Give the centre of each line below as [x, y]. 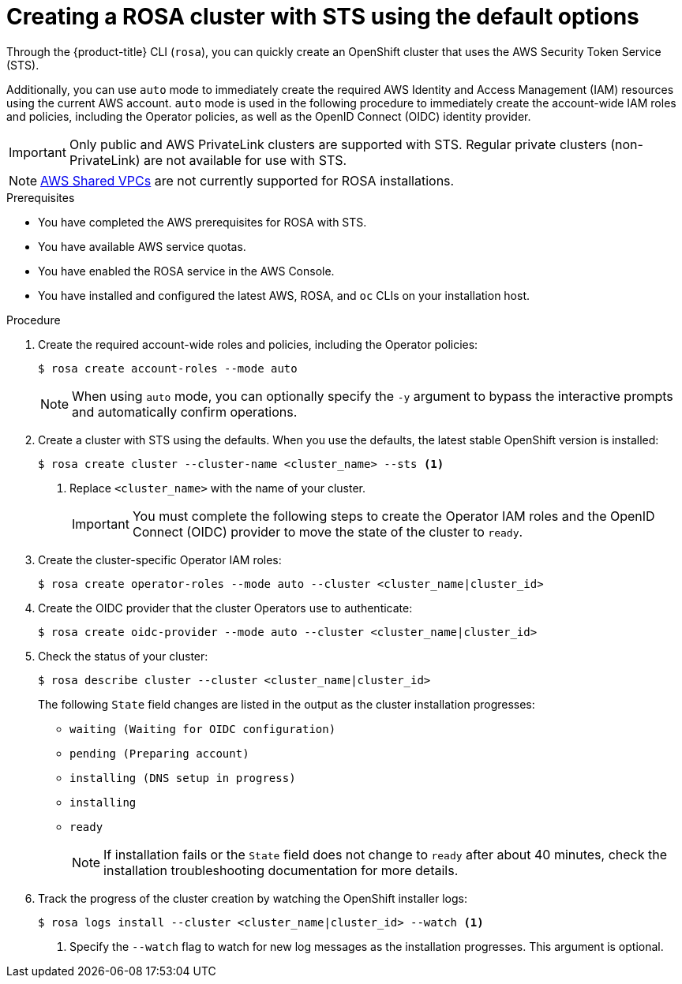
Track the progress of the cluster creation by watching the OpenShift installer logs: [253, 898]
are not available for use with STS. [245, 160]
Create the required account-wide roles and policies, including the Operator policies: [258, 344]
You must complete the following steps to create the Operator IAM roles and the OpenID [393, 516]
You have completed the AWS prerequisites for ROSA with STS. [202, 222]
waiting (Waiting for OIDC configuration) [203, 729]
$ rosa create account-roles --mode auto [168, 368]
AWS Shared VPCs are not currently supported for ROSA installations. [247, 180]
